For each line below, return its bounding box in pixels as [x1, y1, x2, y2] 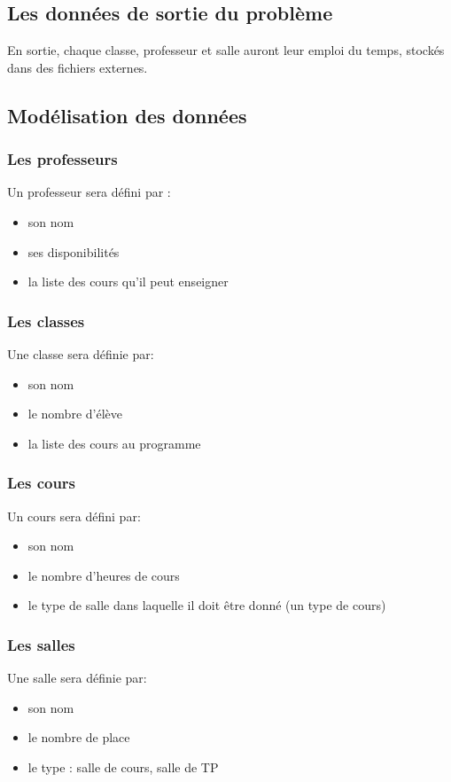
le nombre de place [27, 728, 130, 747]
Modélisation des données [7, 101, 247, 129]
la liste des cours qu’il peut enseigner [27, 272, 229, 291]
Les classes [7, 309, 85, 332]
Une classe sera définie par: [7, 344, 154, 363]
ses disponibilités [27, 242, 120, 261]
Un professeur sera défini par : [7, 183, 171, 201]
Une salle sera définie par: [7, 669, 147, 687]
